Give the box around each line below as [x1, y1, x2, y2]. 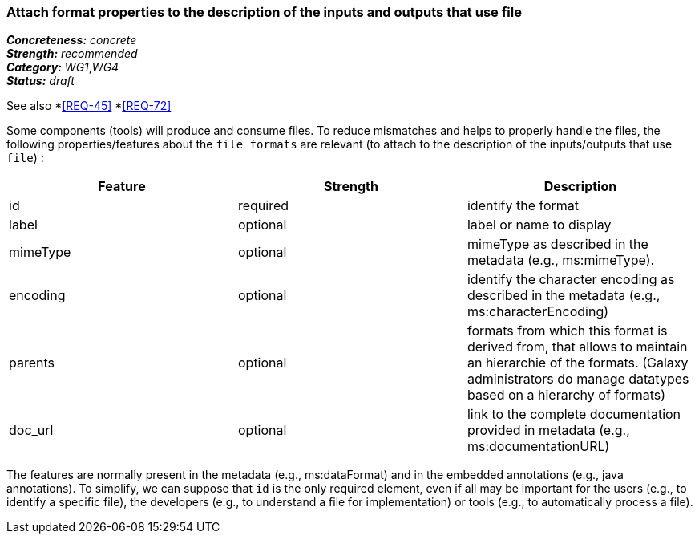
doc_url [9, 422, 54, 439]
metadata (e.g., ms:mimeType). [467, 252, 655, 269]
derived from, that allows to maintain [467, 339, 688, 355]
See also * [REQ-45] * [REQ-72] [6, 99, 172, 113]
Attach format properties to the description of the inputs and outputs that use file [6, 4, 522, 20]
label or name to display [467, 217, 612, 233]
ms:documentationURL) [467, 438, 610, 455]
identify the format [467, 197, 580, 214]
